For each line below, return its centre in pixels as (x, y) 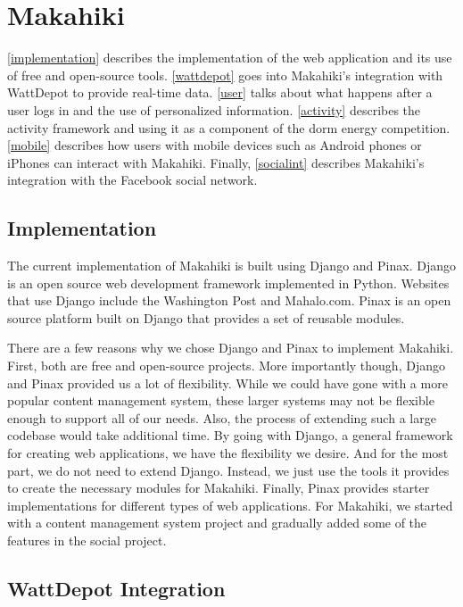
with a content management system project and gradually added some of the (217, 523)
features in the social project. (87, 540)
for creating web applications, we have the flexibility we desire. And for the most (228, 453)
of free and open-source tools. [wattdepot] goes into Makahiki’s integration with (225, 75)
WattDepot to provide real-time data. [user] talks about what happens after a (220, 92)
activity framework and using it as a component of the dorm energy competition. (229, 127)
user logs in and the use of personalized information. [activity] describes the (214, 109)
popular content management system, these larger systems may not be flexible (221, 400)
